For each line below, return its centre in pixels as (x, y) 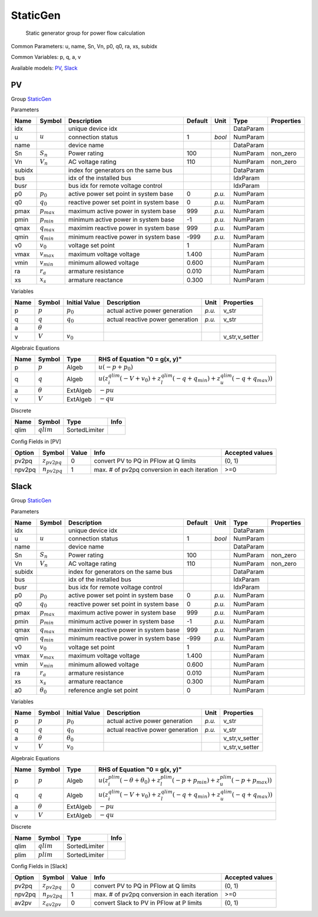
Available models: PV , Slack (44, 68)
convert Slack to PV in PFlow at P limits (148, 903)
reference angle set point (103, 690)
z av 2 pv (52, 903)
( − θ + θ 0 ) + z (140, 781)
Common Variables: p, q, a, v (46, 57)
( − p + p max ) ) (251, 781)
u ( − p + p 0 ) (116, 368)
